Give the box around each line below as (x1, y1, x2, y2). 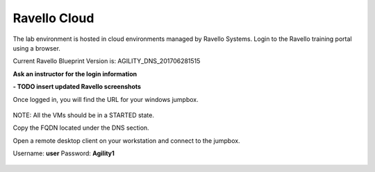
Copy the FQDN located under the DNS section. (12, 123, 149, 132)
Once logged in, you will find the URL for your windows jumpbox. (12, 95, 199, 103)
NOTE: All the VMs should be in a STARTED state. (12, 111, 155, 119)
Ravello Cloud (12, 10, 94, 26)
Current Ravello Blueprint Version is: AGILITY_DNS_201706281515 (12, 57, 201, 65)
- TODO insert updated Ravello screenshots (12, 83, 142, 91)
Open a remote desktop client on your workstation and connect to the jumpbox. (12, 136, 240, 145)
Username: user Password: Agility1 (12, 149, 115, 157)
